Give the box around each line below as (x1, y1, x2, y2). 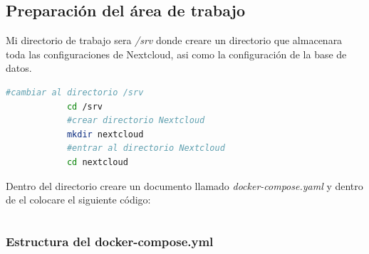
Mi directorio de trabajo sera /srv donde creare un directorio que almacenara (6, 33, 343, 48)
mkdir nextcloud (66, 129, 144, 139)
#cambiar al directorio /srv (6, 87, 144, 97)
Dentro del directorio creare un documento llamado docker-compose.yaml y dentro (6, 178, 363, 193)
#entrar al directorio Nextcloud (66, 143, 225, 154)
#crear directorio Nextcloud (66, 115, 205, 126)
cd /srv (66, 101, 103, 112)
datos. (6, 60, 32, 75)
